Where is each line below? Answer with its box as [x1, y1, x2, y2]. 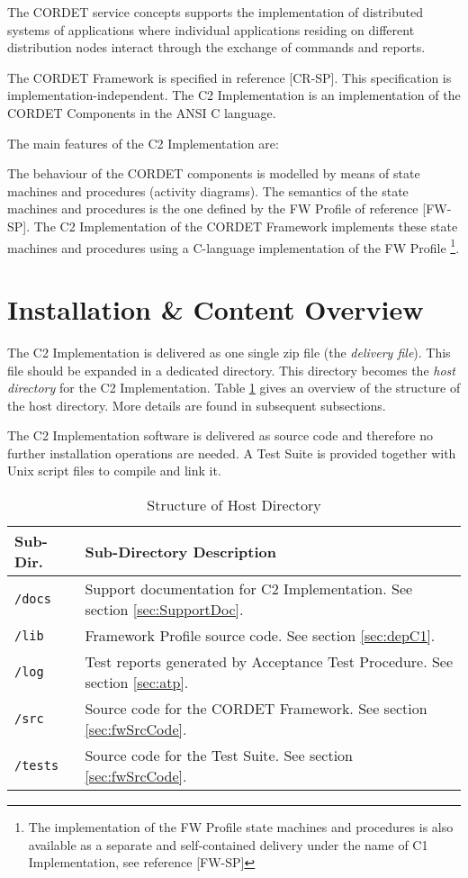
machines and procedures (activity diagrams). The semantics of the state [7, 181, 409, 200]
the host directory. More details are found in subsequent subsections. [7, 395, 386, 414]
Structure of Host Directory [147, 494, 321, 516]
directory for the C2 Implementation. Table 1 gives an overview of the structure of [7, 378, 461, 397]
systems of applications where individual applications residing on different [7, 20, 415, 39]
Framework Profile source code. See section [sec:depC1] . [85, 625, 436, 647]
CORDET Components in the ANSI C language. [7, 103, 276, 122]
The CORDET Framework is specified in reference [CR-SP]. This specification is [7, 68, 452, 86]
